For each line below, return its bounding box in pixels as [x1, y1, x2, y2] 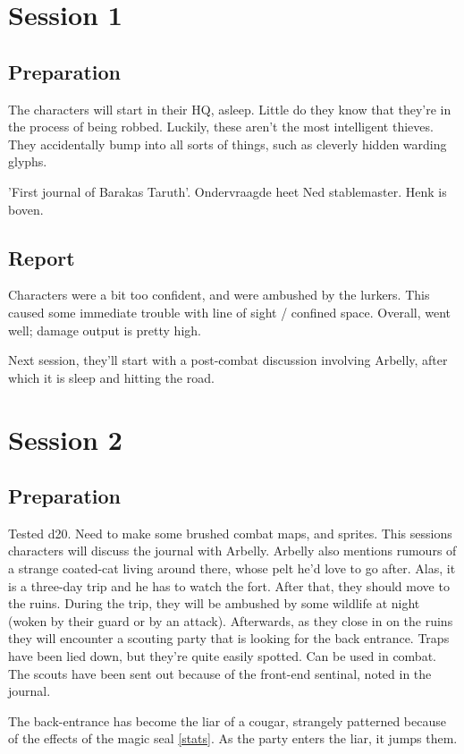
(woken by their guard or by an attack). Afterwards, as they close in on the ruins [8, 611, 453, 630]
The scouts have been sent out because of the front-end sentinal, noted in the [8, 664, 432, 682]
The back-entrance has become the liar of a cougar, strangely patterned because [8, 711, 446, 730]
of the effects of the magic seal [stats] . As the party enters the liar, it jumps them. [8, 729, 458, 748]
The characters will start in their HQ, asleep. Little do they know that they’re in [8, 99, 451, 118]
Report [8, 243, 75, 271]
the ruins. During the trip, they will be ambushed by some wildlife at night [8, 594, 420, 613]
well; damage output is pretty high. [8, 320, 201, 339]
